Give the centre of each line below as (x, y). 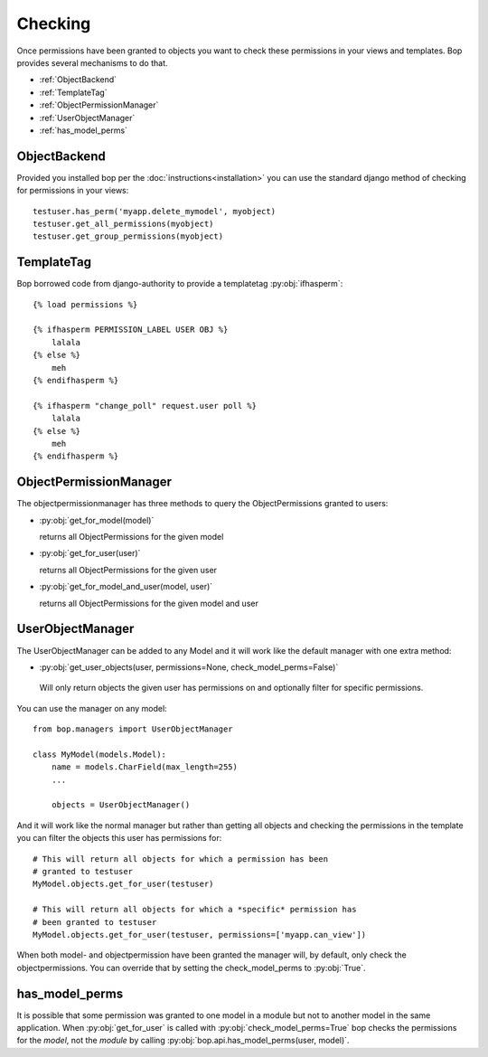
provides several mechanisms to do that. (92, 62)
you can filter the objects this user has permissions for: (119, 838)
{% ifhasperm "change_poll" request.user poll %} (145, 406)
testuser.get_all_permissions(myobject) (123, 223)
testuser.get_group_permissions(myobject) (128, 236)
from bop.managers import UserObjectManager (133, 729)
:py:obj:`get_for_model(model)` (97, 520)
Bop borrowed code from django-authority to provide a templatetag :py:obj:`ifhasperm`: (180, 284)
